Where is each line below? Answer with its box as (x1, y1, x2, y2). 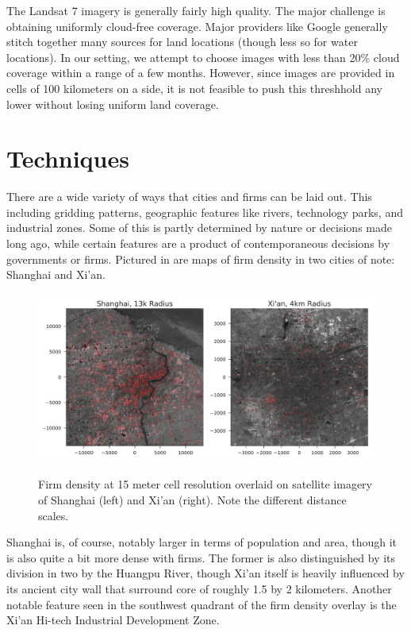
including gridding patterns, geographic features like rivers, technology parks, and (6, 203, 403, 220)
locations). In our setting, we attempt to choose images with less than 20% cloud (6, 48, 400, 65)
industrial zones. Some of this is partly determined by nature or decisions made (6, 219, 392, 236)
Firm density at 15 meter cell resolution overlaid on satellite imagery (38, 476, 372, 492)
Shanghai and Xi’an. (6, 266, 106, 283)
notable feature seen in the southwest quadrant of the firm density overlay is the (6, 596, 397, 612)
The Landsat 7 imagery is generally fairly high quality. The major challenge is (6, 2, 386, 18)
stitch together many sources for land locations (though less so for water (6, 33, 358, 50)
